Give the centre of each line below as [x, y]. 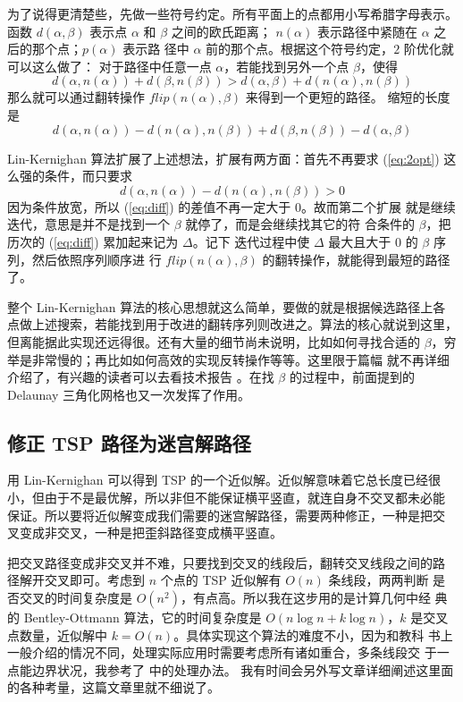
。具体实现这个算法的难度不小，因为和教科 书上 [313, 634]
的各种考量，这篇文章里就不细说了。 [114, 687]
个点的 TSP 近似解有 [221, 580]
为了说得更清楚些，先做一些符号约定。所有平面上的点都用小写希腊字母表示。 [232, 13]
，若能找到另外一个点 [286, 66]
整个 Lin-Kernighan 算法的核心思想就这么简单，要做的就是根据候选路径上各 [227, 306]
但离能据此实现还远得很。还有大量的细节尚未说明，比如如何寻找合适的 [214, 341]
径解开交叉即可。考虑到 [76, 580]
